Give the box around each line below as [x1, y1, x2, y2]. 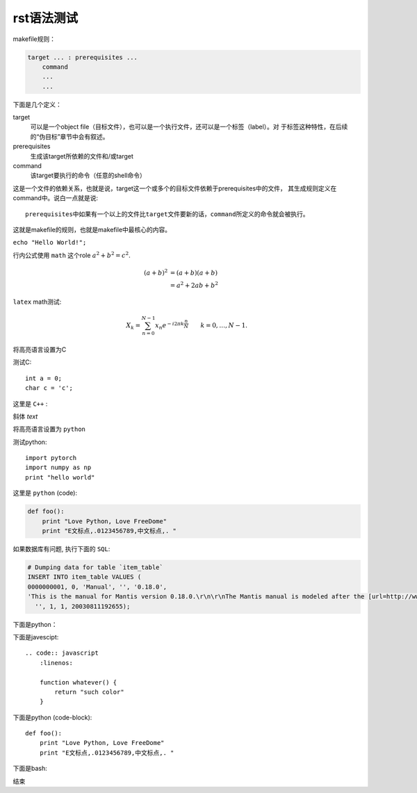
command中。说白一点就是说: [13, 194, 99, 202]
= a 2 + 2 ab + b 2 [170, 280, 219, 289]
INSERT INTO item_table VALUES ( [27, 573, 142, 581]
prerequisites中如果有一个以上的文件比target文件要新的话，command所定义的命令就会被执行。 [25, 210, 309, 218]
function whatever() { [39, 678, 117, 686]
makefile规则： [13, 35, 56, 43]
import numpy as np [25, 464, 92, 472]
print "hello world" [25, 473, 95, 481]
